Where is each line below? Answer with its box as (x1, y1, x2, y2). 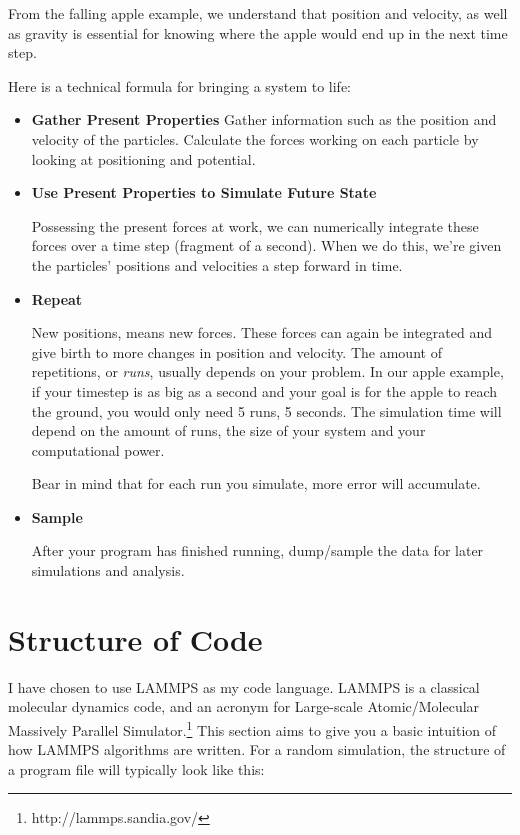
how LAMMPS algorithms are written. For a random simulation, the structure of (8, 739, 506, 760)
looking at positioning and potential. (31, 148, 256, 169)
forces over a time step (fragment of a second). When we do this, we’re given (31, 235, 502, 256)
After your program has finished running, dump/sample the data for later (31, 540, 484, 561)
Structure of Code (8, 618, 263, 659)
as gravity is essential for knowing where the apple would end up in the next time (8, 22, 508, 43)
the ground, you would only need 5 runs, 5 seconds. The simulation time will (31, 400, 502, 421)
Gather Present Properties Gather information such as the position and (31, 109, 497, 130)
